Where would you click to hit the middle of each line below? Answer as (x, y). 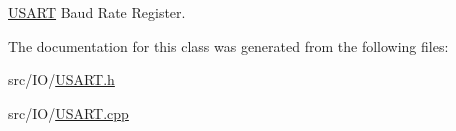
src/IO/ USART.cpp (68, 112)
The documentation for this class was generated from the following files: (228, 45)
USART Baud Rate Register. (97, 12)
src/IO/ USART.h (61, 79)
